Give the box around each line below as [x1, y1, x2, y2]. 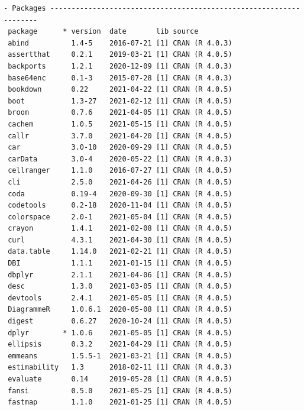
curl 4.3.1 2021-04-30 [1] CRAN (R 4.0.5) [8, 235, 232, 244]
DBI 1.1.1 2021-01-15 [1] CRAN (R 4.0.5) [8, 259, 232, 268]
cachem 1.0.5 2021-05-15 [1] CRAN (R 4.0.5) [8, 119, 232, 128]
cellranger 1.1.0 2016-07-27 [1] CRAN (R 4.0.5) [8, 166, 232, 175]
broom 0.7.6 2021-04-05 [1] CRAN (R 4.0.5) [8, 108, 232, 117]
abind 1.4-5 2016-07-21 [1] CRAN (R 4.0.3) [8, 38, 232, 47]
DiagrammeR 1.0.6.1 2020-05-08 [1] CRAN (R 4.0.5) [8, 305, 232, 314]
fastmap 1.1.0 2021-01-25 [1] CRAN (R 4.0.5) [8, 398, 232, 407]
